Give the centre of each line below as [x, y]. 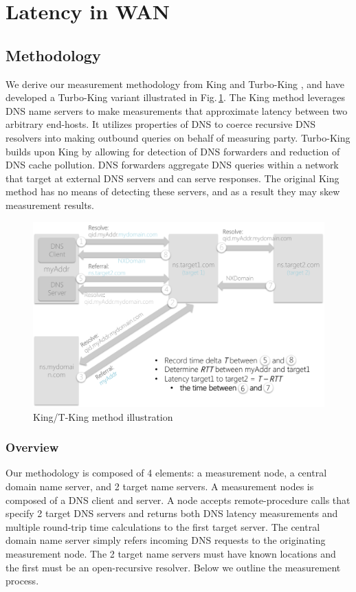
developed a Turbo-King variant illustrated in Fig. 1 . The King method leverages [176, 97]
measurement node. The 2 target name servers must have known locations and [171, 554]
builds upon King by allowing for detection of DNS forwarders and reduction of [173, 151]
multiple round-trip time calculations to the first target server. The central [163, 526]
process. [22, 581]
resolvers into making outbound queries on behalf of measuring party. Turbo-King [178, 137]
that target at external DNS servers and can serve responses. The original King [173, 178]
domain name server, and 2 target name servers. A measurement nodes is [160, 486]
